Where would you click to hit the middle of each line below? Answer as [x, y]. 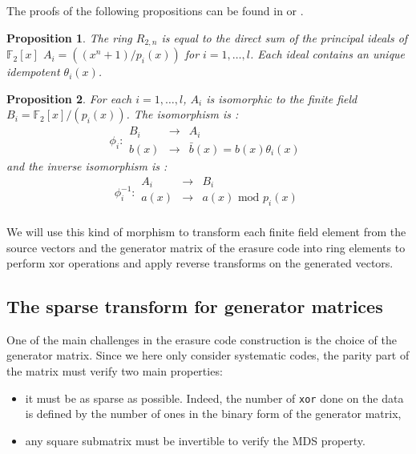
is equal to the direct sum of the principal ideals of [285, 37]
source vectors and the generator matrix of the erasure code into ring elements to [206, 247]
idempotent [33, 72]
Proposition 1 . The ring [69, 37]
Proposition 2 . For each [69, 98]
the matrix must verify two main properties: [115, 371]
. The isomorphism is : [182, 114]
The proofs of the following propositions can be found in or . [155, 10]
